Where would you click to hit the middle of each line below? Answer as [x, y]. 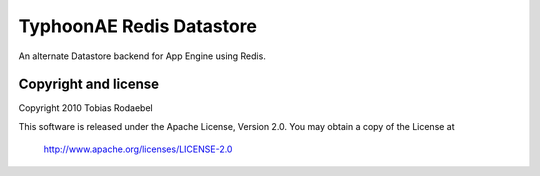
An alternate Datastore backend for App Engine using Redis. [142, 56]
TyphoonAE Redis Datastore [137, 26]
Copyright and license [89, 84]
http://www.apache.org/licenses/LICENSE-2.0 [138, 149]
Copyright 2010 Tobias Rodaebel [86, 108]
